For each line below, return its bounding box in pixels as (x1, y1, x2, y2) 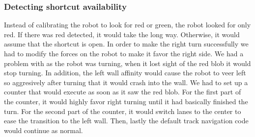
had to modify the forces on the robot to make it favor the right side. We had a (4, 48, 244, 58)
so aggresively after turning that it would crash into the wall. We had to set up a (4, 77, 248, 87)
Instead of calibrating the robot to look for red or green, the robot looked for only (4, 20, 251, 30)
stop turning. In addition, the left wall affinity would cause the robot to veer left (4, 68, 246, 78)
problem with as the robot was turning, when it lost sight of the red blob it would (4, 58, 251, 68)
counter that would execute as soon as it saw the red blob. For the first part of (4, 87, 241, 97)
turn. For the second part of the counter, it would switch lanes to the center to (4, 106, 241, 116)
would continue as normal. (4, 125, 83, 135)
